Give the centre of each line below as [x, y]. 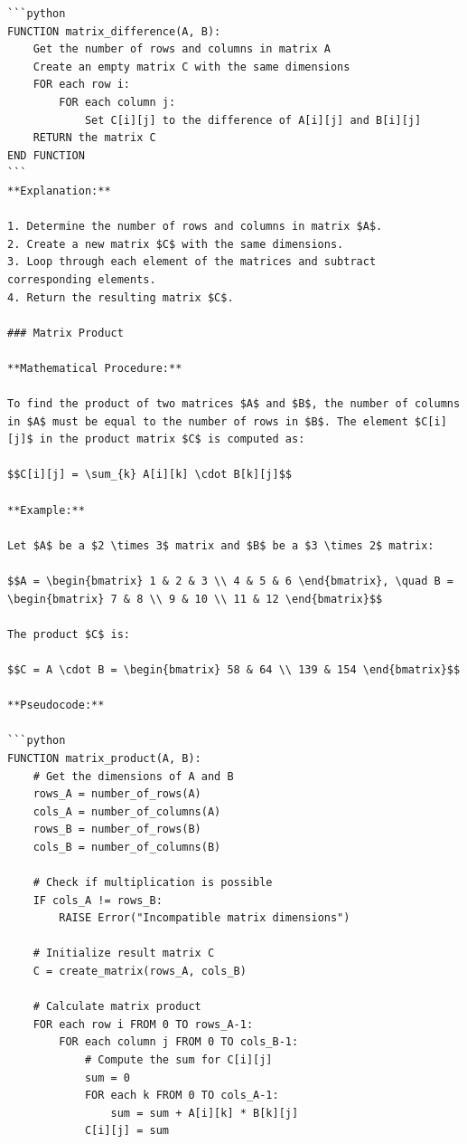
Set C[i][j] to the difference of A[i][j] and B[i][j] [253, 120]
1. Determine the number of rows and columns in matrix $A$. [195, 227]
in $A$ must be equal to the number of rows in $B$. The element [208, 421]
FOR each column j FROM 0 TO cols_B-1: [179, 1042]
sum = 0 [107, 1077]
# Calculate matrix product [117, 1007]
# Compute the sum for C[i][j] [178, 1060]
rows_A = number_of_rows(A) [117, 794]
